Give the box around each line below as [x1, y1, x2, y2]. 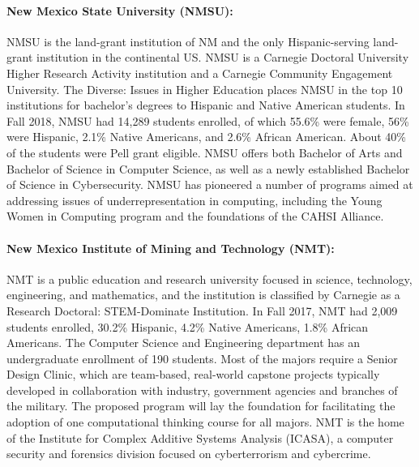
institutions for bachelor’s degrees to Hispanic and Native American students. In [6, 96, 405, 114]
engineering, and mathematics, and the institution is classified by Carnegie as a [6, 286, 400, 303]
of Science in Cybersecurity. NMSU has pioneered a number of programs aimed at [6, 176, 413, 193]
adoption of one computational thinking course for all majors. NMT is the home [6, 413, 404, 431]
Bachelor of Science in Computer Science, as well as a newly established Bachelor [6, 160, 410, 177]
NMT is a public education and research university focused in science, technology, [6, 270, 413, 287]
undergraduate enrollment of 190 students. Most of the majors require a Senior [6, 349, 398, 366]
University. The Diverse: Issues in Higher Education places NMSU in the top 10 [6, 80, 403, 97]
